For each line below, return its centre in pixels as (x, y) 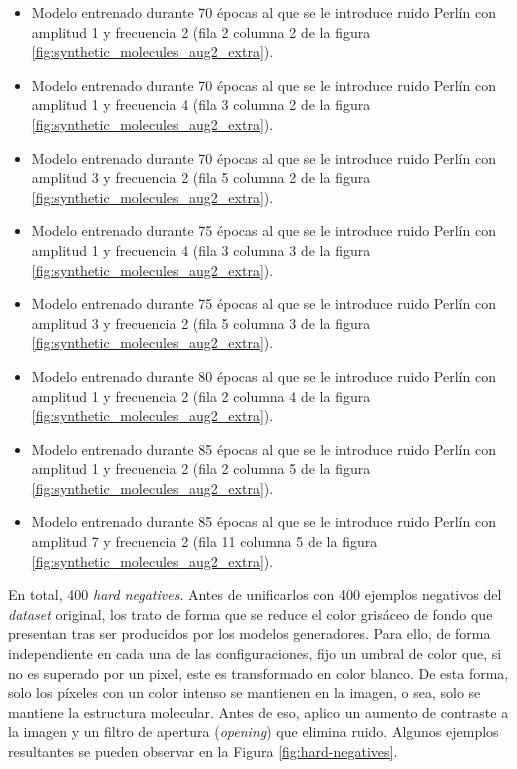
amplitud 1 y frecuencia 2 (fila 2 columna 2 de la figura (201, 31)
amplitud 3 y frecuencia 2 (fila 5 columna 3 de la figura (201, 322)
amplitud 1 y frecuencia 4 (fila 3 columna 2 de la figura (201, 104)
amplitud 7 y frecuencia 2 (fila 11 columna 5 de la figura (204, 541)
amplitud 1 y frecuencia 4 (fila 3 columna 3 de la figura (201, 249)
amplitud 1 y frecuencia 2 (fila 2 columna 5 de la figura (201, 468)
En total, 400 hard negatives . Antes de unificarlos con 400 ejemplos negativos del (255, 594)
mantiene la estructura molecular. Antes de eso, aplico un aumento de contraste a (258, 711)
